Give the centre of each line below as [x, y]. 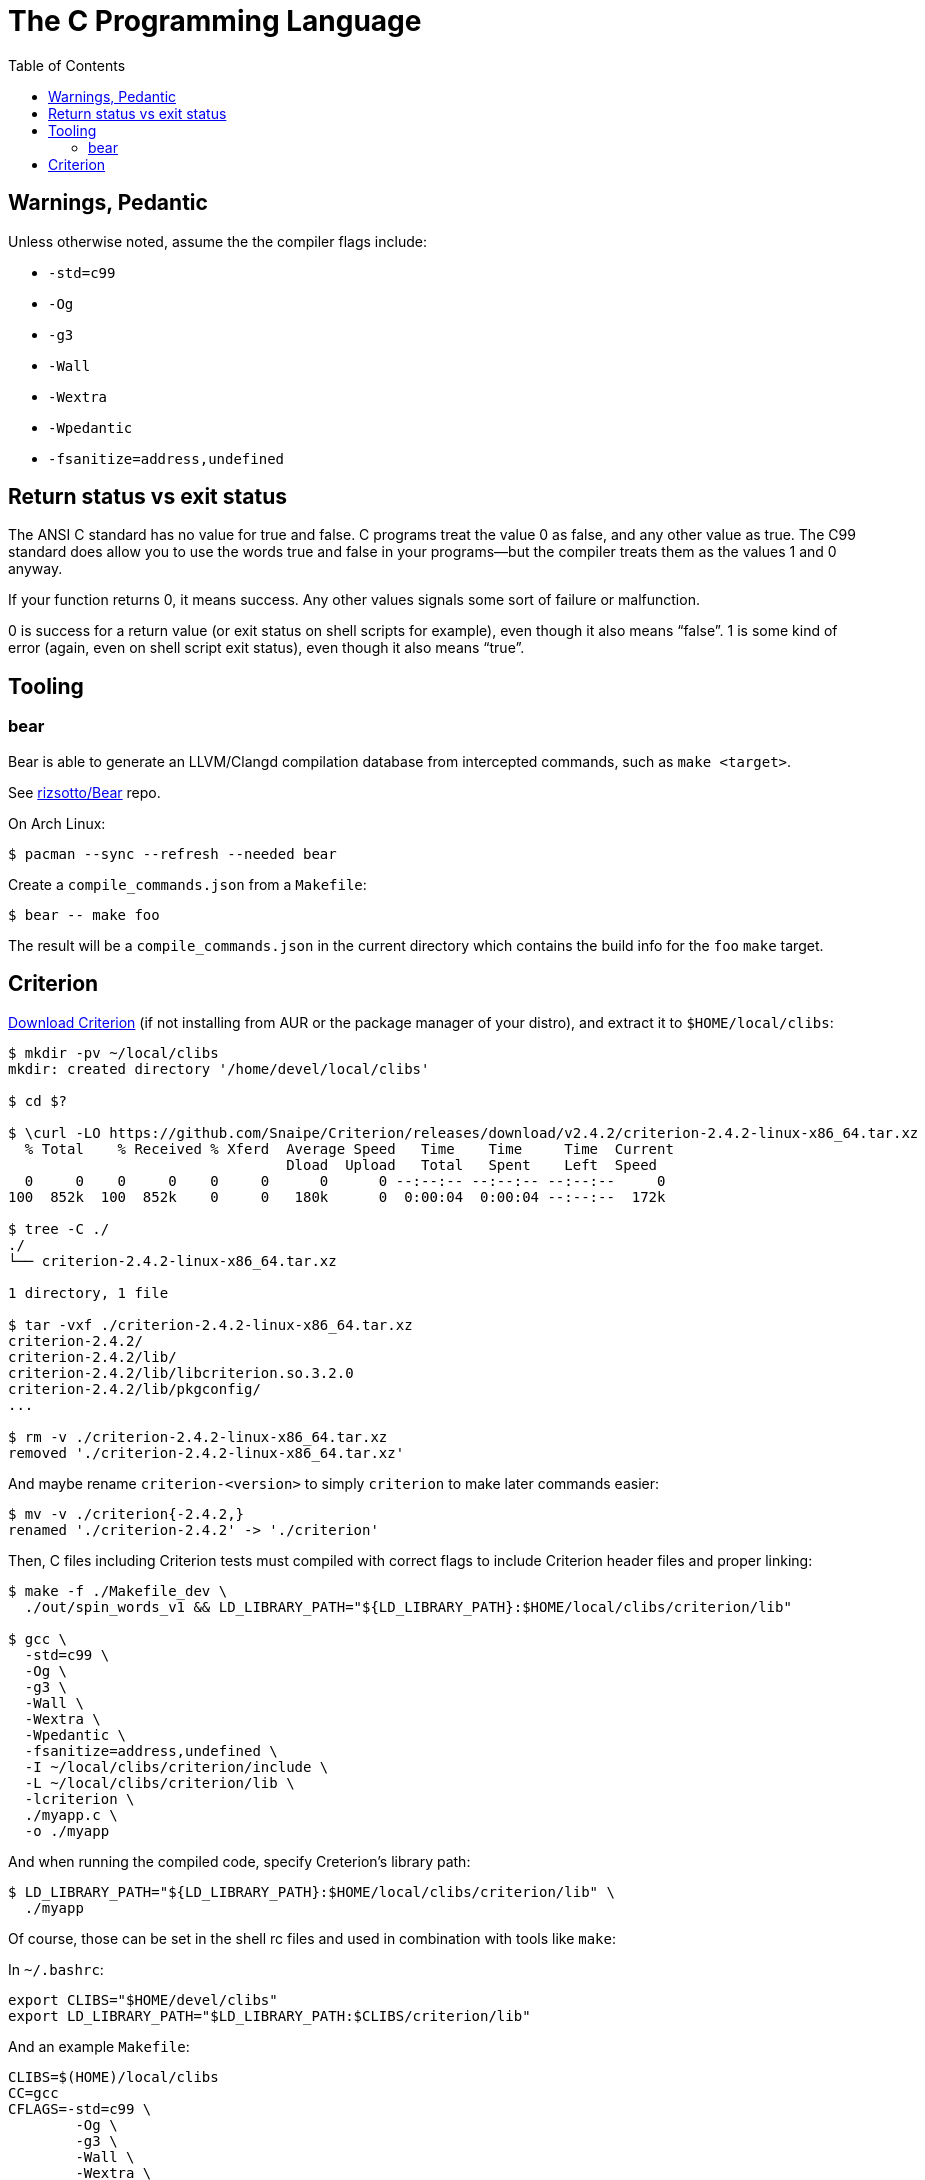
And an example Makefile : [99, 2046]
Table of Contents [67, 65]
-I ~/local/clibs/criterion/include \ [176, 1766]
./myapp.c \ [71, 1814]
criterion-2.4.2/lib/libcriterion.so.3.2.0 [181, 1372]
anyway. [35, 569]
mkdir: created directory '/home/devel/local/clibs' [219, 1068]
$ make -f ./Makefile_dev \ [118, 1590]
